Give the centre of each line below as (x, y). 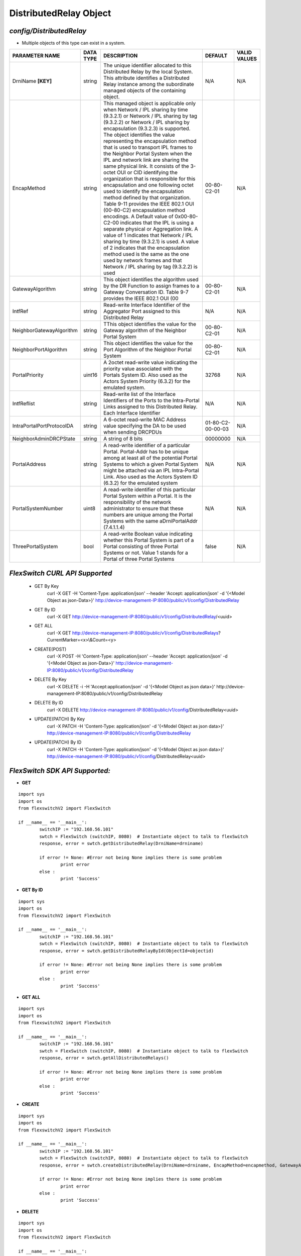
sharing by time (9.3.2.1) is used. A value (151, 242)
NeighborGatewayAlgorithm (45, 331)
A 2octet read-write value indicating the (150, 363)
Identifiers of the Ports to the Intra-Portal (152, 400)
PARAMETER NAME (36, 56)
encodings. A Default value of (138, 217)
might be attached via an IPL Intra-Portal (151, 471)
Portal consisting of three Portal (141, 547)
